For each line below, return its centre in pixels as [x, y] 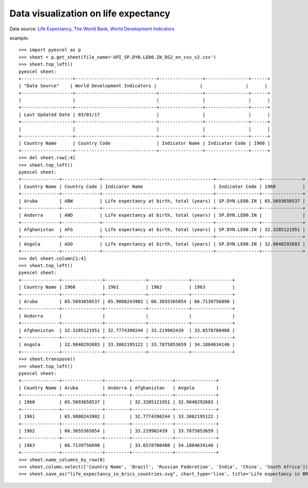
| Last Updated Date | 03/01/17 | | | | [145, 115]
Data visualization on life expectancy [90, 13]
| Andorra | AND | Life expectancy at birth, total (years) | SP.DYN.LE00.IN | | [162, 215]
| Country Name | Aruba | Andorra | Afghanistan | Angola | [119, 388]
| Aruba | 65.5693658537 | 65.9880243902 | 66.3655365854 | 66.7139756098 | [127, 301]
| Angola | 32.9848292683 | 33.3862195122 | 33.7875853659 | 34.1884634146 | [127, 345]
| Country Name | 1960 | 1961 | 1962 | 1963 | [127, 287]
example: [19, 38]
